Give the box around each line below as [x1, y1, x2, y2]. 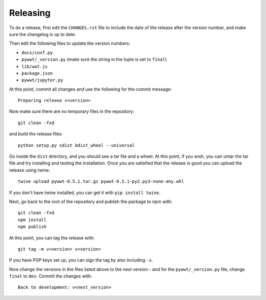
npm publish [18, 224, 47, 230]
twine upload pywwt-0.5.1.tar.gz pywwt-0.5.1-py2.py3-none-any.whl [18, 179, 184, 184]
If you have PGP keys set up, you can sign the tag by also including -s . [9, 257, 153, 263]
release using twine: [9, 167, 50, 173]
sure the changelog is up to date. [9, 31, 76, 37]
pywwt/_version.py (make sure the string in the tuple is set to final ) [21, 57, 167, 63]
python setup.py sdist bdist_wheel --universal [18, 142, 135, 148]
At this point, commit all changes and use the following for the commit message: [9, 86, 172, 92]
